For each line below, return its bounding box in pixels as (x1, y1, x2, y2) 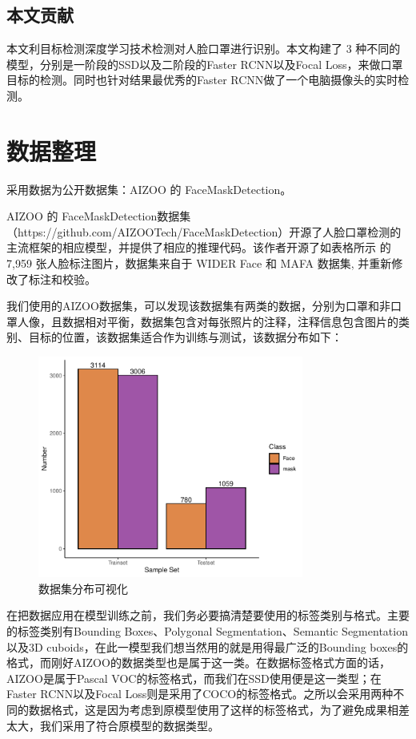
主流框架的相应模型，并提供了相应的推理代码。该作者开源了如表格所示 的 (6, 239, 391, 256)
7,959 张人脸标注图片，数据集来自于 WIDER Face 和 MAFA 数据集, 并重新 (6, 255, 392, 272)
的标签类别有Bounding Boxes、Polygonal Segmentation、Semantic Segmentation (6, 623, 408, 640)
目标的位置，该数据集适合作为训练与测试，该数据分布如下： (28, 329, 342, 345)
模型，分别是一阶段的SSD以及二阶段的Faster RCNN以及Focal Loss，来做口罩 (6, 55, 403, 72)
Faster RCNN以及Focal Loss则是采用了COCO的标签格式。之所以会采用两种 (6, 685, 394, 702)
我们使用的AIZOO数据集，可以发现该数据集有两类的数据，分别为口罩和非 (6, 297, 390, 314)
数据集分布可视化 (38, 579, 128, 596)
